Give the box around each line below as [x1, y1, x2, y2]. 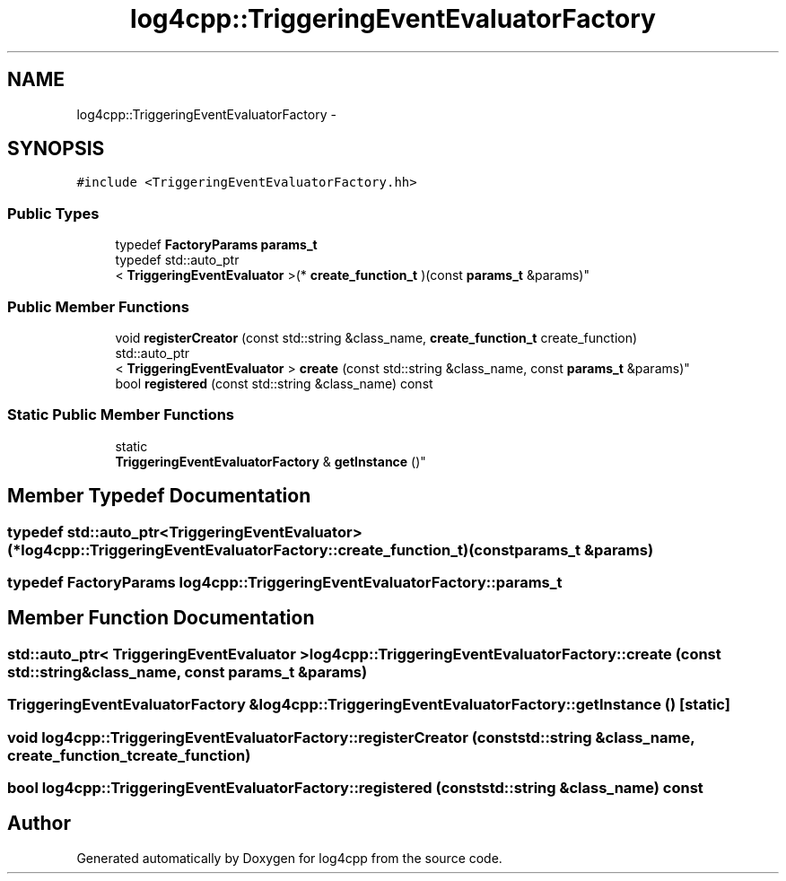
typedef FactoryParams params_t [115, 237, 318, 253]
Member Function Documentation [7, 606, 315, 630]
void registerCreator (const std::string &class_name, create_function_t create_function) [115, 329, 638, 345]
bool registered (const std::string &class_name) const [115, 375, 433, 391]
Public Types [7, 204, 100, 222]
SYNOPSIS [7, 137, 105, 161]
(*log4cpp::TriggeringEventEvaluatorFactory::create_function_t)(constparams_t [7, 540, 581, 559]
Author [7, 812, 71, 835]
